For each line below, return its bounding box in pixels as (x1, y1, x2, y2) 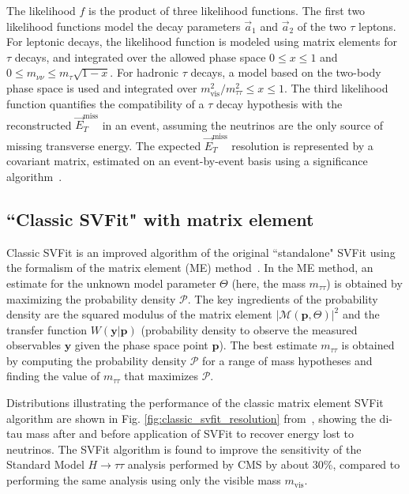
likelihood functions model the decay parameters (6, 17, 241, 34)
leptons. (358, 17, 396, 34)
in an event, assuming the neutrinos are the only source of (102, 116, 384, 133)
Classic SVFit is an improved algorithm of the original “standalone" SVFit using (6, 243, 396, 260)
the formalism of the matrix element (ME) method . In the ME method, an (6, 259, 373, 276)
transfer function (6, 321, 88, 338)
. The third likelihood (283, 79, 388, 96)
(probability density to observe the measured (141, 321, 358, 338)
